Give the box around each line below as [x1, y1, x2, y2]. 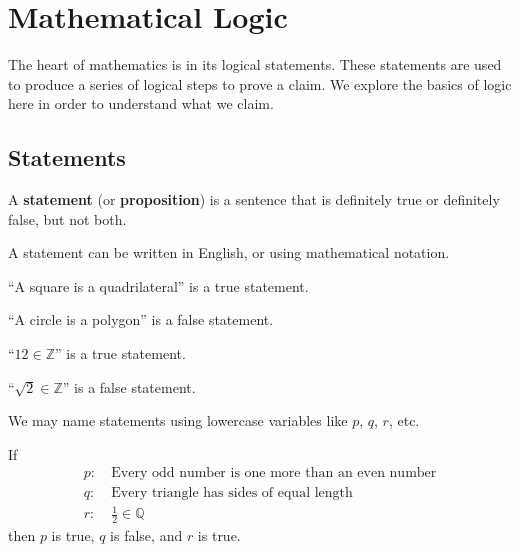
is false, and [110, 524, 183, 545]
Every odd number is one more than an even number [111, 466, 437, 481]
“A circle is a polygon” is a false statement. [8, 309, 274, 330]
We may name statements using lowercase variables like [8, 410, 348, 431]
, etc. [388, 410, 420, 431]
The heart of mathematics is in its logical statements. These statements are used [8, 54, 502, 75]
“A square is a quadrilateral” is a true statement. [8, 275, 309, 296]
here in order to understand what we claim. [8, 93, 274, 114]
